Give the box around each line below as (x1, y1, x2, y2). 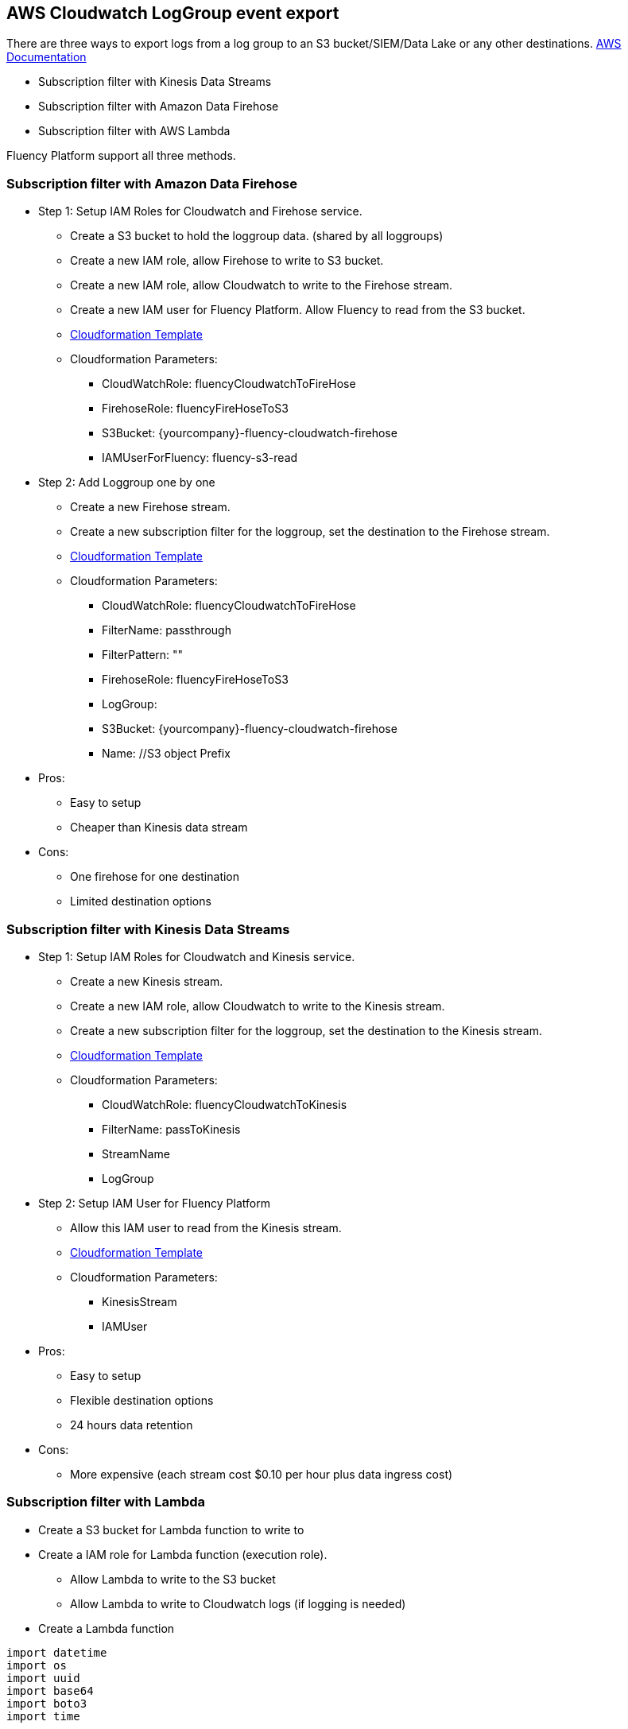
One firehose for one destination (70, 870, 240, 884)
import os (6, 1658, 67, 1672)
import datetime (6, 1646, 107, 1659)
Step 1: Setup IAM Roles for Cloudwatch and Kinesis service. (38, 949, 355, 963)
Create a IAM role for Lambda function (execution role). (38, 1547, 328, 1561)
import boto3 (6, 1696, 87, 1710)
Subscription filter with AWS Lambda (38, 124, 231, 138)
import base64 (6, 1684, 94, 1697)
